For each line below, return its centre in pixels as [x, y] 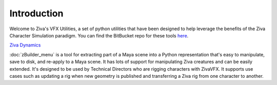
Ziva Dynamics [25, 45]
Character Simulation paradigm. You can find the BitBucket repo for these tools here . [99, 35]
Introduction [36, 13]
